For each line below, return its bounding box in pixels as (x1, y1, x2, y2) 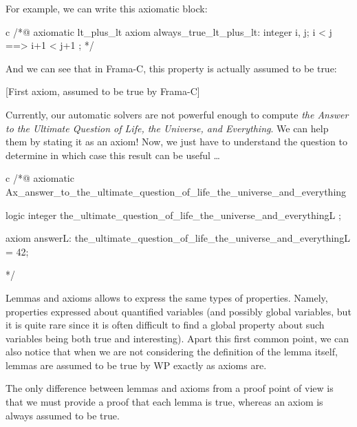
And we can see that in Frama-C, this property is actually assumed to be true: (6, 61, 337, 75)
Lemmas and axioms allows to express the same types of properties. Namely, (6, 290, 328, 304)
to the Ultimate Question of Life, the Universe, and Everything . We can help (6, 121, 329, 135)
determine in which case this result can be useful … (6, 147, 220, 162)
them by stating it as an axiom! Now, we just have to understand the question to (6, 134, 348, 149)
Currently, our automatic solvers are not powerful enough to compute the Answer (6, 107, 349, 121)
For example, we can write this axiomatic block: (6, 1, 208, 15)
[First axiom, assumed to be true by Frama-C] (6, 84, 200, 98)
